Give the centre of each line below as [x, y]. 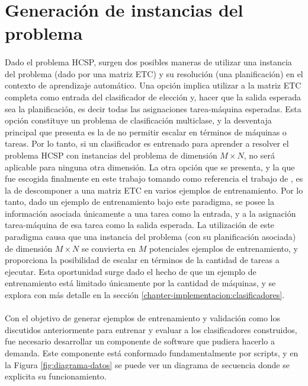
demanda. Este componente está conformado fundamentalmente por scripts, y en [152, 353]
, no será [259, 155]
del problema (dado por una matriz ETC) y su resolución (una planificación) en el [154, 73]
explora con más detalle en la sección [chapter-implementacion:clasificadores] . [145, 295]
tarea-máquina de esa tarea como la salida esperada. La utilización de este [139, 225]
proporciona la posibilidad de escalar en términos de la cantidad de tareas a [142, 260]
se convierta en [109, 248]
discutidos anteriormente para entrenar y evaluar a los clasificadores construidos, [151, 329]
